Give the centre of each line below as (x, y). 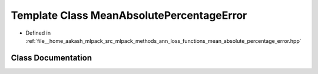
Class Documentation (52, 58)
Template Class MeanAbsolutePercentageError (129, 15)
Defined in (38, 33)
